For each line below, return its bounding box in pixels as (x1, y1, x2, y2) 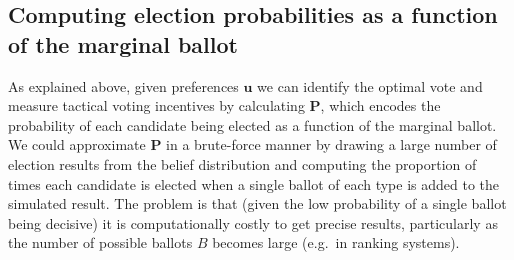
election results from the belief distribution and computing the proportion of (8, 153, 477, 174)
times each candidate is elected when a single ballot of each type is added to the (8, 173, 500, 194)
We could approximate (8, 134, 146, 155)
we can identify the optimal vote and (257, 75, 483, 96)
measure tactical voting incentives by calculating (8, 95, 305, 116)
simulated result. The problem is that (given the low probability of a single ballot (8, 193, 507, 214)
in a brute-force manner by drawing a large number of (166, 134, 497, 155)
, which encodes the (320, 95, 441, 116)
